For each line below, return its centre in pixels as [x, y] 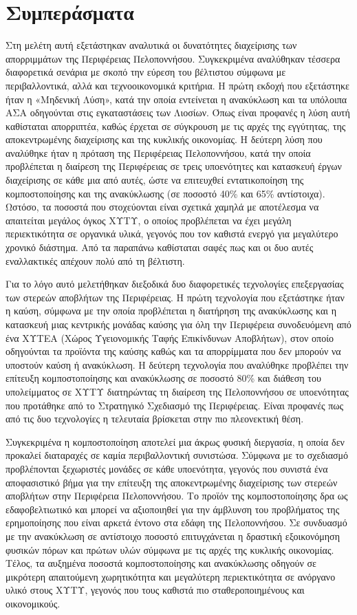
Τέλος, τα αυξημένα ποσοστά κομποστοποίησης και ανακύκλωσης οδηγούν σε [161, 563]
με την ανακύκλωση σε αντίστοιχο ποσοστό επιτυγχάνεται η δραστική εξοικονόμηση [173, 536]
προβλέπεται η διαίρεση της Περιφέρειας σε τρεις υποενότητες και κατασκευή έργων [174, 166]
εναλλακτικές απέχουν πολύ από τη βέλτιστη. [95, 260]
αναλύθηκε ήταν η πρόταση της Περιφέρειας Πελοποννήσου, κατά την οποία [158, 152]
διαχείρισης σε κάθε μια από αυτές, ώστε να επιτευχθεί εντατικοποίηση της [155, 180]
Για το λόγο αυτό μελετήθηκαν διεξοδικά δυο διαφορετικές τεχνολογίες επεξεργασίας [175, 284]
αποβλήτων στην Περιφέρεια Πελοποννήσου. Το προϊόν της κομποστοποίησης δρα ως [177, 496]
